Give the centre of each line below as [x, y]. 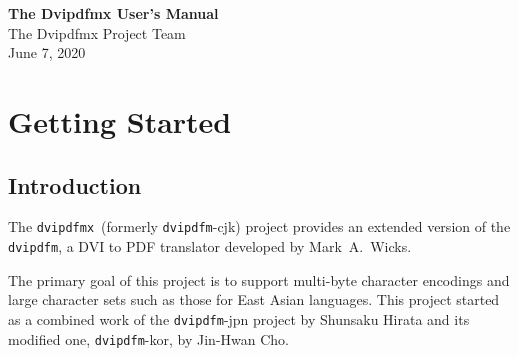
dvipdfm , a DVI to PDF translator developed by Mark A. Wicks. [210, 246]
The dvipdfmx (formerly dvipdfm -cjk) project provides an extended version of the [259, 226]
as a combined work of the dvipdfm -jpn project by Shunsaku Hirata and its [239, 318]
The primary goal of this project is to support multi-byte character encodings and [259, 279]
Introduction [75, 184]
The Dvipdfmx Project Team [97, 32]
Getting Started [120, 120]
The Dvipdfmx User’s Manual [113, 13]
